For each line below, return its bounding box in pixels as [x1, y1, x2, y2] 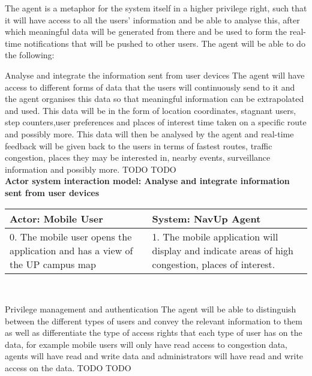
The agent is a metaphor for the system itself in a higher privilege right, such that [5, 2, 307, 14]
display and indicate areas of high [152, 243, 293, 257]
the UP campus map [10, 257, 96, 271]
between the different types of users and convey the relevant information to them [5, 314, 302, 327]
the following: [5, 49, 55, 61]
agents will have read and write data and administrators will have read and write [5, 350, 304, 362]
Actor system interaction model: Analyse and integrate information [5, 175, 290, 187]
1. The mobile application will [152, 229, 278, 243]
